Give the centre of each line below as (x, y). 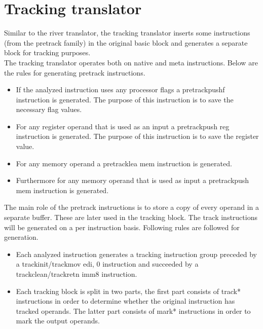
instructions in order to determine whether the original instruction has (125, 301)
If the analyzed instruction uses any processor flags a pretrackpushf (120, 89)
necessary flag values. (49, 109)
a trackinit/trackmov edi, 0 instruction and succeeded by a (107, 264)
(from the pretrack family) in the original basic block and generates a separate (126, 42)
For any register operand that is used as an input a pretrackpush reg (123, 126)
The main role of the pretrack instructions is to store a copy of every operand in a (132, 207)
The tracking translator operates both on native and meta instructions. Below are (131, 62)
